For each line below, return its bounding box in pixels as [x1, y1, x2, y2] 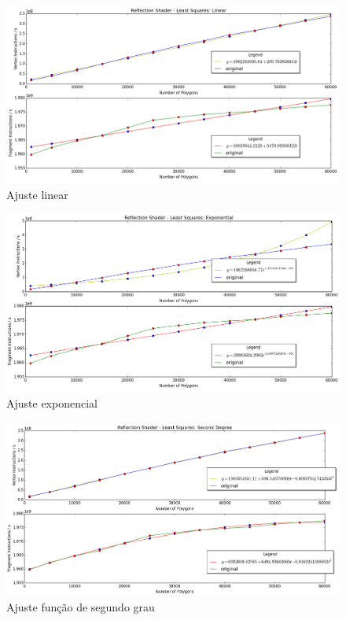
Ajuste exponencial [6, 395, 98, 411]
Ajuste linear [6, 186, 68, 202]
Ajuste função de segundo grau [6, 599, 155, 615]
